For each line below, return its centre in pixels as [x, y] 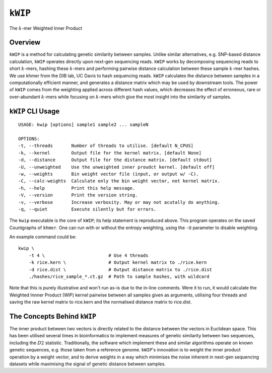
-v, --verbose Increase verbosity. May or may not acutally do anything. [119, 202]
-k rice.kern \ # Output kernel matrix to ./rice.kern [118, 263]
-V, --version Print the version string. [78, 195]
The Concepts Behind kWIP [53, 316]
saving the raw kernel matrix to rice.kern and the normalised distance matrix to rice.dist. [101, 302]
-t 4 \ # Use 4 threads [88, 255]
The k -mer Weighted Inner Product [46, 28]
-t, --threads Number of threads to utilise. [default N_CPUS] [106, 146]
